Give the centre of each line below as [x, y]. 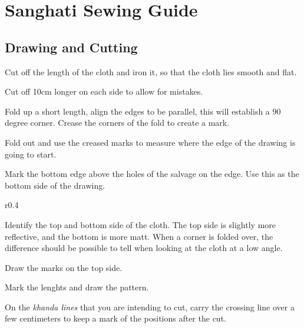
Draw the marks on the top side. [64, 267]
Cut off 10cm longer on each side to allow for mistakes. [104, 91]
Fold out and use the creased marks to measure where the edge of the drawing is [150, 142]
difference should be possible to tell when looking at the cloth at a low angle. [144, 248]
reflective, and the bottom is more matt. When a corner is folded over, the [139, 236]
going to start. [31, 154]
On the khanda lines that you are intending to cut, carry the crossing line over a [150, 307]
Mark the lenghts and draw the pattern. [77, 287]
